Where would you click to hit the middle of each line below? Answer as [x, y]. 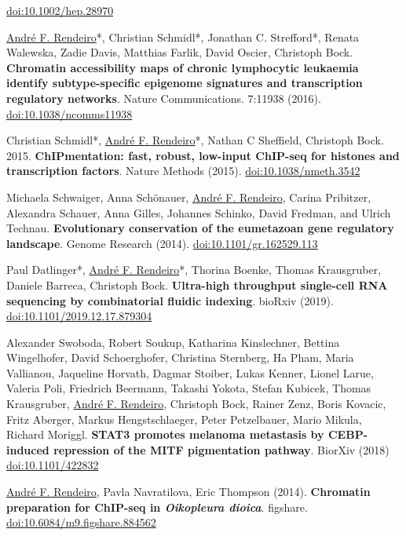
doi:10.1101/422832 [53, 465]
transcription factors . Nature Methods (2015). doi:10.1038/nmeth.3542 [183, 171]
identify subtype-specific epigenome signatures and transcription [185, 83]
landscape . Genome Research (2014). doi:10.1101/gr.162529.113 [162, 243]
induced [28, 449]
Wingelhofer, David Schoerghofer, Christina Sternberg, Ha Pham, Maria [180, 357]
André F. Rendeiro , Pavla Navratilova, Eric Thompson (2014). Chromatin [188, 492]
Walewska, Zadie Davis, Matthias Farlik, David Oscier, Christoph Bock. [180, 52]
